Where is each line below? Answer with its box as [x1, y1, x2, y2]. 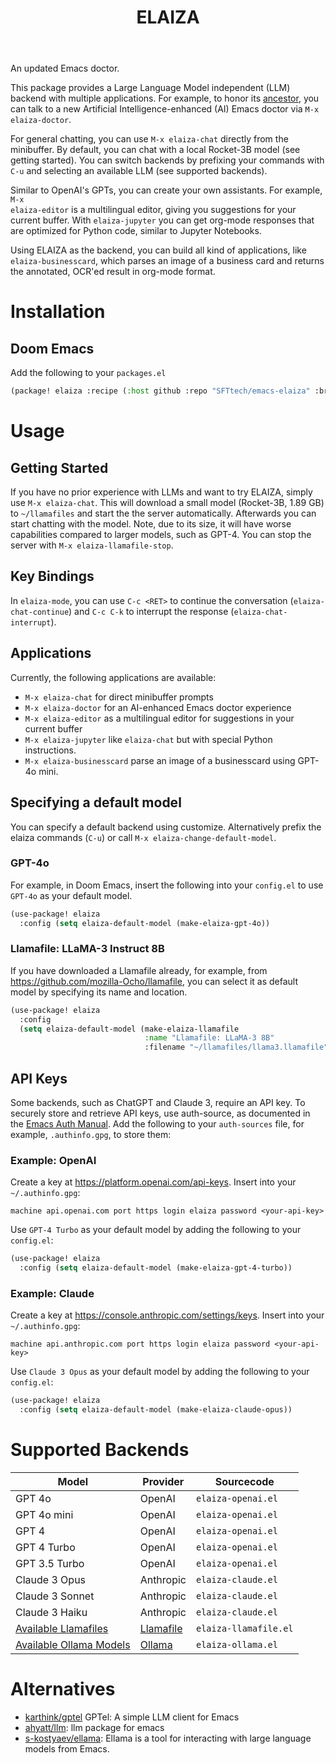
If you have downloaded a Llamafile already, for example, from [10, 964, 268, 976]
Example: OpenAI [10, 1153, 97, 1167]
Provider [142, 1475, 185, 1489]
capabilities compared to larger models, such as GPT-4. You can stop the [10, 529, 312, 541]
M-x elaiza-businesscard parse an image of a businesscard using [24, 754, 296, 766]
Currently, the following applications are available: [10, 671, 217, 683]
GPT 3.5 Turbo [15, 1557, 85, 1571]
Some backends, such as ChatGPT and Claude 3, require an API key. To [10, 1097, 306, 1109]
